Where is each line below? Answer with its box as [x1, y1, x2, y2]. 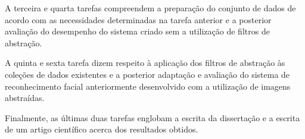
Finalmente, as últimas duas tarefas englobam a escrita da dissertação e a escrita [5, 111, 300, 124]
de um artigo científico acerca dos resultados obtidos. [5, 123, 198, 135]
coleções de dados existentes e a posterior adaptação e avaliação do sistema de [5, 68, 290, 80]
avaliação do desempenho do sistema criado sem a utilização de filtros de [5, 25, 270, 37]
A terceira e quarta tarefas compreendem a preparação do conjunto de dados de [5, 2, 296, 14]
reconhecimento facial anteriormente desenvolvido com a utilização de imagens [5, 80, 291, 92]
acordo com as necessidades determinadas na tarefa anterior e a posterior [5, 13, 272, 26]
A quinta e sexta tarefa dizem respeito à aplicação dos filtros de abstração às [5, 56, 285, 69]
